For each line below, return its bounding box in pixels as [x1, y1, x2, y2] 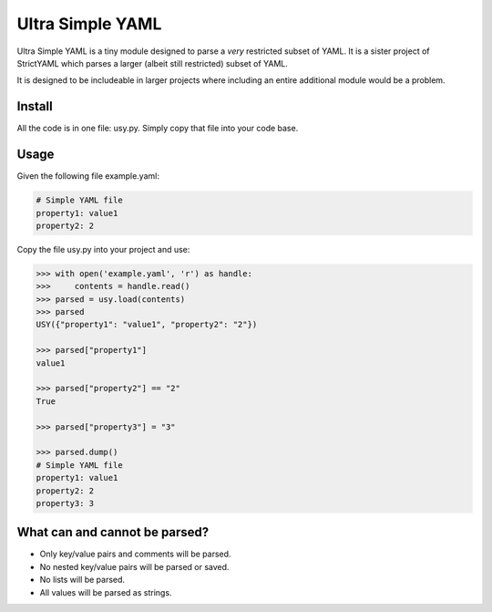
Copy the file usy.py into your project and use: [16, 244, 190, 254]
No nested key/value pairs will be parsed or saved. [39, 561, 230, 572]
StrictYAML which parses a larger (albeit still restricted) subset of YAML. [16, 57, 289, 68]
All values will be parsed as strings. [39, 586, 172, 597]
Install [16, 99, 54, 114]
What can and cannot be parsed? [16, 524, 210, 540]
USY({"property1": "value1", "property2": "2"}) [36, 319, 258, 330]
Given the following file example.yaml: [16, 171, 159, 182]
